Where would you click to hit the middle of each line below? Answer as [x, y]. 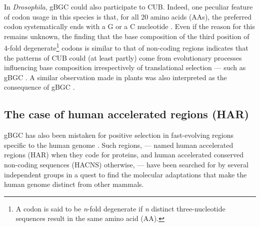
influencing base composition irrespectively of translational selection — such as [125, 67]
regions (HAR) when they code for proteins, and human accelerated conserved [124, 155]
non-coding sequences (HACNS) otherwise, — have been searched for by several [126, 164]
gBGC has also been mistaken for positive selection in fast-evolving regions [119, 135]
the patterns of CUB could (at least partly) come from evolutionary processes [123, 57]
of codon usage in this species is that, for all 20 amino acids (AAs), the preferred [128, 16]
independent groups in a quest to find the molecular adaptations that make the [125, 174]
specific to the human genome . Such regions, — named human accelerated [119, 145]
